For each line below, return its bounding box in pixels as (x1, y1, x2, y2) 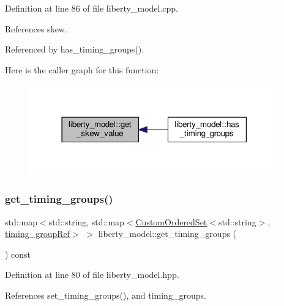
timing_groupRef (5, 227, 70, 240)
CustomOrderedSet (135, 215, 207, 228)
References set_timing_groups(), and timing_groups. (5, 288, 206, 301)
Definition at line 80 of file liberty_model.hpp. (5, 268, 179, 281)
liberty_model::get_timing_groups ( (98, 227, 237, 240)
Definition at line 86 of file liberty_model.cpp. (5, 2, 178, 14)
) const (5, 247, 31, 260)
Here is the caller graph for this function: (5, 63, 159, 76)
